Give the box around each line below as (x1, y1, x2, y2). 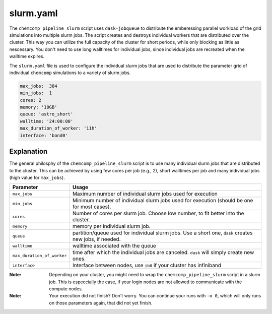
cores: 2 (20, 97, 42, 103)
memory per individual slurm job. (72, 223, 151, 230)
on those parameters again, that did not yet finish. (49, 300, 153, 306)
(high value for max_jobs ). (9, 174, 65, 180)
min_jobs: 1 (20, 90, 52, 96)
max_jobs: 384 (20, 83, 57, 89)
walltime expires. (9, 53, 45, 59)
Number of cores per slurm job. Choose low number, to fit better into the (72, 210, 244, 217)
